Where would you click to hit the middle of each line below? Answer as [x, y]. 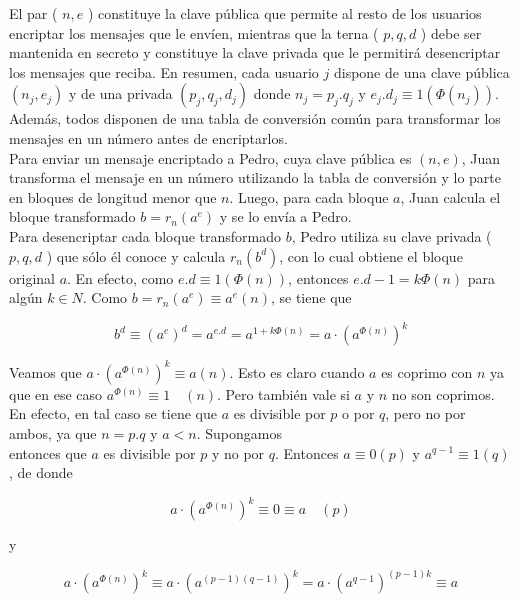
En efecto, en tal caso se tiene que [113, 413]
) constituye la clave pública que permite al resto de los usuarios [284, 13]
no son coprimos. [443, 393]
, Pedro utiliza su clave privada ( [391, 235]
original [32, 277]
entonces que [48, 452]
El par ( [33, 13]
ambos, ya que [53, 432]
